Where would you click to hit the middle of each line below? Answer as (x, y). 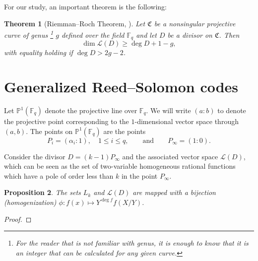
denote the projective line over (91, 110)
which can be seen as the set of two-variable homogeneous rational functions (120, 166)
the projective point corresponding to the (66, 121)
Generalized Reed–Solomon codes (121, 87)
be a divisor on (190, 34)
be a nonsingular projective (195, 23)
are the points (125, 131)
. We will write (168, 110)
